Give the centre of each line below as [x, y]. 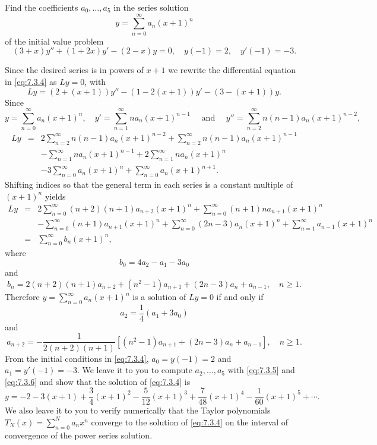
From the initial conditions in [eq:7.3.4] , [77, 358]
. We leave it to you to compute [134, 370]
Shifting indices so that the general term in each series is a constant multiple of [149, 184]
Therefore [22, 297]
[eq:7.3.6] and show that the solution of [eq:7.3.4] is [98, 381]
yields [55, 196]
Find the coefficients [42, 7]
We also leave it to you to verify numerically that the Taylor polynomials [138, 410]
